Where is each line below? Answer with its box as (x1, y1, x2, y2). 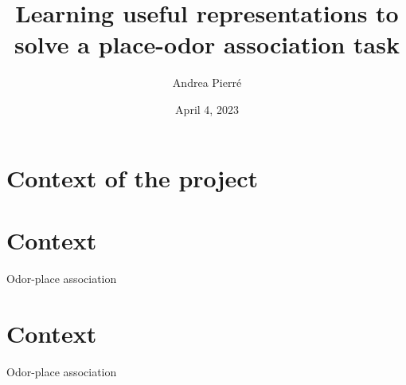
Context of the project (6, 161, 258, 194)
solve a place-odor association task (14, 28, 400, 61)
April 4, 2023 (175, 100, 239, 117)
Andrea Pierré (172, 74, 242, 91)
